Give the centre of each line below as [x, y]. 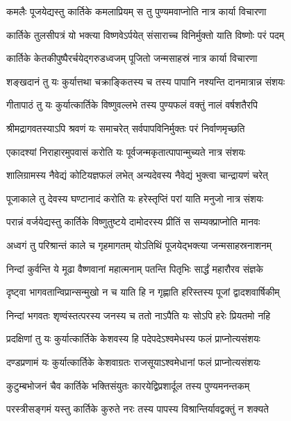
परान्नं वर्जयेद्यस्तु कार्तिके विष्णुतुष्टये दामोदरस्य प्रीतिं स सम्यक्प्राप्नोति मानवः [133, 222]
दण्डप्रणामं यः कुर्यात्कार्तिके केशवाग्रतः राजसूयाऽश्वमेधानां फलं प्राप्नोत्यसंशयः [133, 362]
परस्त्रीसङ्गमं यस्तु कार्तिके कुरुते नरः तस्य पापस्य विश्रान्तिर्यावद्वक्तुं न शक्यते [138, 409]
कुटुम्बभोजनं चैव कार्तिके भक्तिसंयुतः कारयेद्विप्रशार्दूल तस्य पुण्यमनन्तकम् [128, 385]
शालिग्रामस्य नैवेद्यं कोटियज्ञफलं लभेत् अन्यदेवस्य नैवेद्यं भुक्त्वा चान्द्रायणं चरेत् [138, 175]
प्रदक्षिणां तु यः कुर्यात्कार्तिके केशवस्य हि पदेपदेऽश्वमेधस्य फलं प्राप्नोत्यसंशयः [133, 339]
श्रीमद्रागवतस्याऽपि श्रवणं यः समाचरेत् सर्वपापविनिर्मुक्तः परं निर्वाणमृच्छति [126, 128]
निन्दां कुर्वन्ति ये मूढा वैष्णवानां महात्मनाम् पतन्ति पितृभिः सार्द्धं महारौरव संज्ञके [135, 268]
